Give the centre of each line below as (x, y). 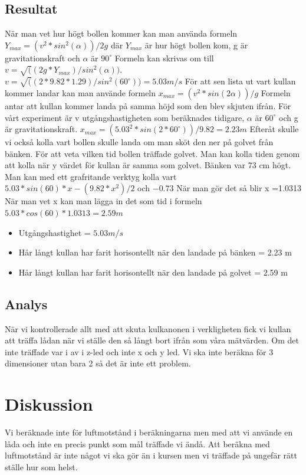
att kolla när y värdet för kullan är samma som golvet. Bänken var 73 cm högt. (148, 165)
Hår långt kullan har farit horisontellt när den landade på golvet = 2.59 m (153, 272)
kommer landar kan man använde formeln (80, 92)
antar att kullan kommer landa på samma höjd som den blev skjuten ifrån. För (148, 105)
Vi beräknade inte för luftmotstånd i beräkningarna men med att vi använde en (149, 432)
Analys (26, 304)
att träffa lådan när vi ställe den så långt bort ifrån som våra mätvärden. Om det (152, 340)
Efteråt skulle (274, 129)
